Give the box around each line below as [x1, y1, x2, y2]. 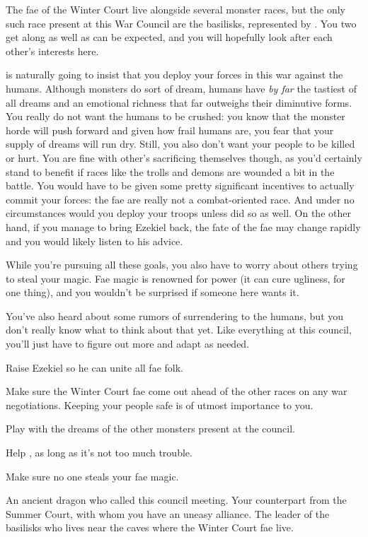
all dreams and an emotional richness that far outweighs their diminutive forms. [6, 95, 352, 110]
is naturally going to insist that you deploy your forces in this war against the [6, 67, 343, 82]
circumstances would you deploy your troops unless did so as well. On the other [6, 206, 351, 220]
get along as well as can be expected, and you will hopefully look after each [6, 30, 333, 45]
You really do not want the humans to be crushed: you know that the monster [6, 109, 345, 124]
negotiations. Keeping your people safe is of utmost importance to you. [6, 397, 314, 412]
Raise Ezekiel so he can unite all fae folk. [6, 360, 183, 374]
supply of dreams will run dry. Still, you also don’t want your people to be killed [6, 136, 355, 151]
